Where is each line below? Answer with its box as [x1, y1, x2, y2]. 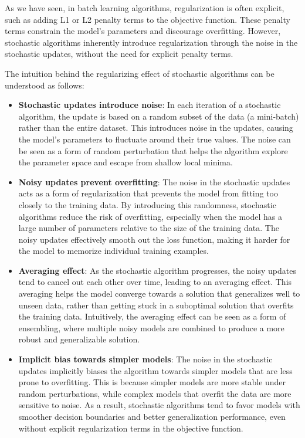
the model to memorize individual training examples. [18, 245, 209, 257]
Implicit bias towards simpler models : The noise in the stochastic [18, 353, 273, 365]
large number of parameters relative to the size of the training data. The [18, 222, 279, 234]
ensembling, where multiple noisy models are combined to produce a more [18, 321, 284, 334]
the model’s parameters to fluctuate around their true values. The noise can [18, 133, 291, 145]
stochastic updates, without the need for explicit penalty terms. [5, 47, 233, 60]
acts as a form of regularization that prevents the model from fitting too [18, 187, 278, 199]
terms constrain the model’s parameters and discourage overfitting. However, [5, 25, 281, 37]
